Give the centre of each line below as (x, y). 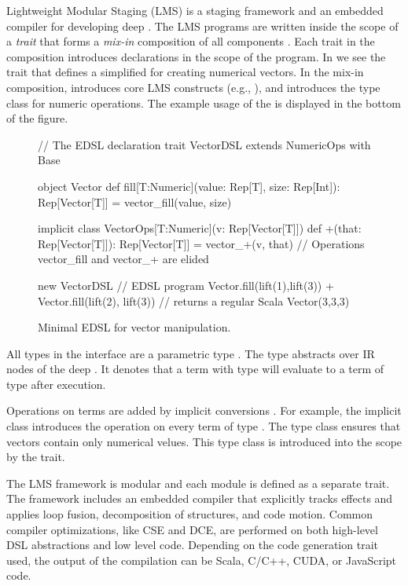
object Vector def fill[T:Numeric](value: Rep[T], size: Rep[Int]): (189, 186)
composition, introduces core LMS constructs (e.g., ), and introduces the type (193, 87)
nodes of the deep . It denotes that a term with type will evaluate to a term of (195, 369)
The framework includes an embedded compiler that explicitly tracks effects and (200, 498)
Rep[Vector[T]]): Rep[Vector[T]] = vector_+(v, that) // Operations (201, 243)
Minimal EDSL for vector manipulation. (134, 327)
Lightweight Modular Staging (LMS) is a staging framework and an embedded (195, 10)
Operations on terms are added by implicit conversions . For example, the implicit (204, 410)
